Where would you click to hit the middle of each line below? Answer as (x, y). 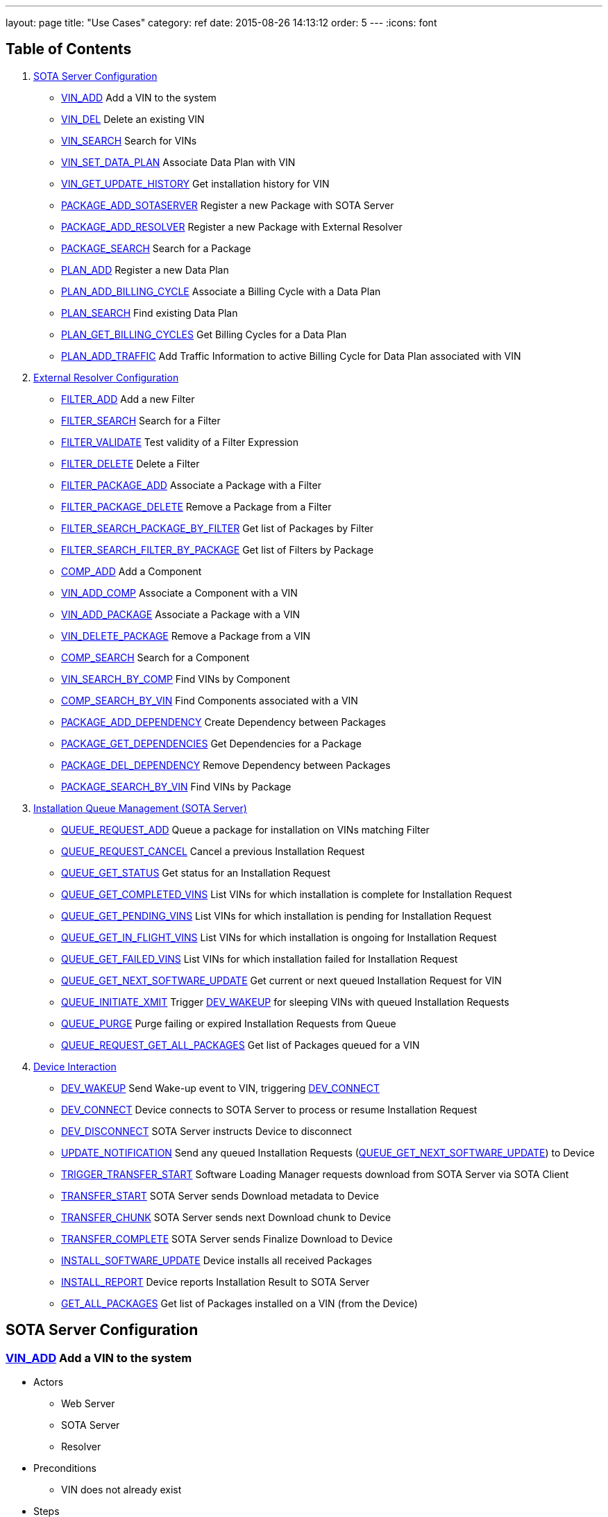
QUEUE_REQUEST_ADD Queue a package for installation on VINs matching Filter (245, 829)
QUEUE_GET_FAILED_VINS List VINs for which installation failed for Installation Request (260, 959)
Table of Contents (69, 49)
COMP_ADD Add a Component (132, 571)
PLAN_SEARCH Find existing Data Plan (150, 313)
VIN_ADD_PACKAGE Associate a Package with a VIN (181, 614)
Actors (49, 1382)
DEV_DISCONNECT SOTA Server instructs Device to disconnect (206, 1131)
